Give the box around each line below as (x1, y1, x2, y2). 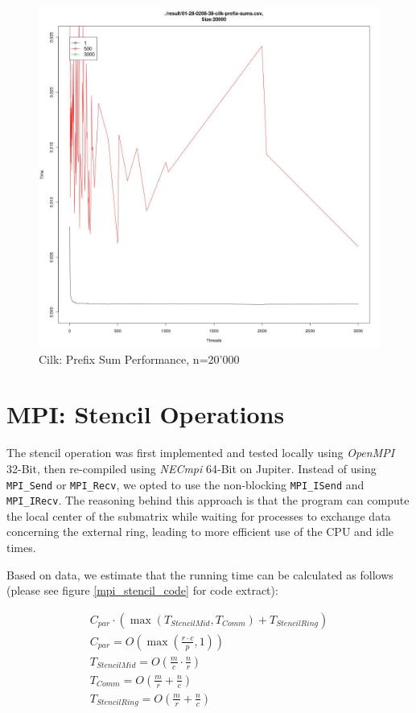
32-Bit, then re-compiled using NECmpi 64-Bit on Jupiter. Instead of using (6, 460, 377, 476)
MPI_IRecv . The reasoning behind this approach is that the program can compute (6, 492, 410, 509)
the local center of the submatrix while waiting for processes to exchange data (6, 507, 391, 524)
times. (6, 539, 36, 555)
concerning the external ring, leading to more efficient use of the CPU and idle (6, 523, 394, 540)
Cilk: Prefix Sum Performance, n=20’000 (39, 350, 240, 367)
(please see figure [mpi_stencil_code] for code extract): (6, 582, 278, 599)
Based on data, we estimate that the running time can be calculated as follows (6, 566, 393, 583)
